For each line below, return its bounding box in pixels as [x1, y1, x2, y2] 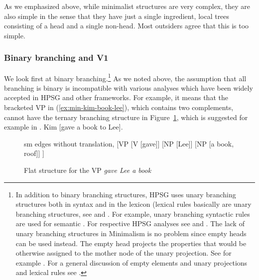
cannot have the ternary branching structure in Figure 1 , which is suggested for [4, 112, 248, 122]
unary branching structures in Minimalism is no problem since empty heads [15, 228, 247, 238]
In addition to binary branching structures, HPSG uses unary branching [15, 189, 236, 199]
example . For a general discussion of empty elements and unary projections [15, 257, 248, 268]
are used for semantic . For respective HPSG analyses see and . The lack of [15, 218, 245, 229]
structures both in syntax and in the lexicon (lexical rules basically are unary [15, 199, 252, 209]
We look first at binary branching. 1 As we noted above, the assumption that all [4, 71, 247, 83]
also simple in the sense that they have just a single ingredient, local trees [4, 10, 230, 21]
